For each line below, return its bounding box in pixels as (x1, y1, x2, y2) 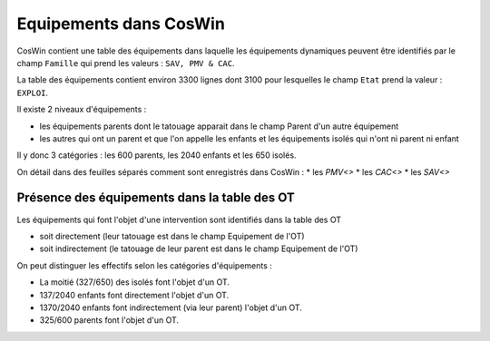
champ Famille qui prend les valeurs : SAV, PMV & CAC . (16, 57, 235, 68)
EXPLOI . (16, 87, 49, 98)
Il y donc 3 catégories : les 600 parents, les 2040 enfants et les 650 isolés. (16, 150, 297, 161)
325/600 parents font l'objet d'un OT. (39, 315, 180, 326)
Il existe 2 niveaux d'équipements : (16, 104, 147, 115)
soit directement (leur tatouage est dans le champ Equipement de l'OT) (39, 230, 305, 241)
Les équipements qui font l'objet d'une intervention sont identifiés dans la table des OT (16, 214, 342, 225)
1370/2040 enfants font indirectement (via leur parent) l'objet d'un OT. (39, 302, 303, 313)
